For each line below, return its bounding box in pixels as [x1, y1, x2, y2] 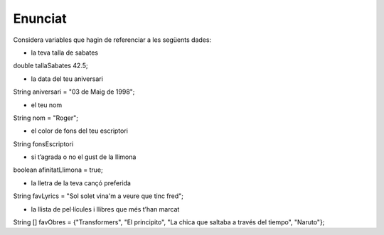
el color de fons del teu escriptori [31, 126, 128, 135]
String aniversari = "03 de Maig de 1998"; [13, 87, 135, 96]
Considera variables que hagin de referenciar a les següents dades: [13, 35, 212, 44]
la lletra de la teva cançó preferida [31, 178, 132, 187]
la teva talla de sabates [31, 48, 99, 57]
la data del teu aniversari [31, 75, 103, 83]
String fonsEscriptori [13, 139, 74, 148]
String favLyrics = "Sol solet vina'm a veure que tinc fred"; [13, 192, 184, 200]
